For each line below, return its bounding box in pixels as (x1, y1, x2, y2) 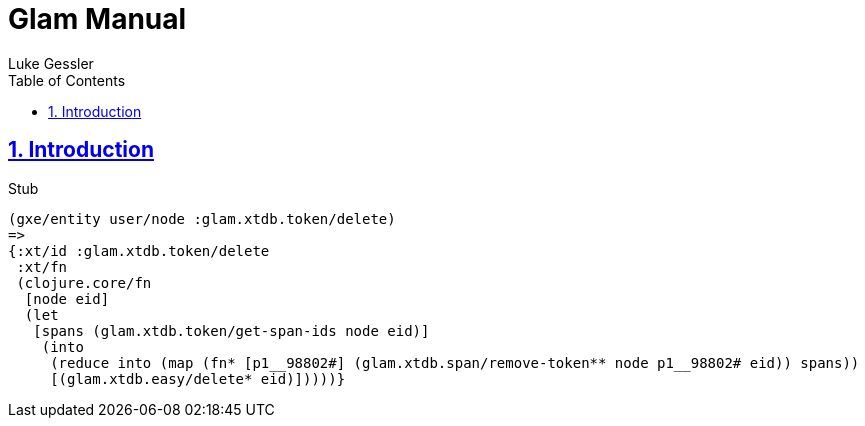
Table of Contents (8, 71, 126, 89)
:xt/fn (16, 258, 68, 275)
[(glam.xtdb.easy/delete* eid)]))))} (50, 370, 346, 387)
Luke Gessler (8, 54, 94, 72)
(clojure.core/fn (16, 274, 152, 291)
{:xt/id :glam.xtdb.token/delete (8, 242, 270, 259)
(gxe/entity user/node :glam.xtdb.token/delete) (8, 210, 396, 227)
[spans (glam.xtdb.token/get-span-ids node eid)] (33, 322, 430, 339)
